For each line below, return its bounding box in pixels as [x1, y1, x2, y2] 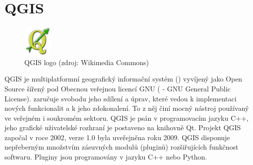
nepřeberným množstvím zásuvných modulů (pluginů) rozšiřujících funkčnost [4, 142, 239, 152]
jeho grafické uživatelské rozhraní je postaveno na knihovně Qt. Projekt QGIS [4, 122, 241, 133]
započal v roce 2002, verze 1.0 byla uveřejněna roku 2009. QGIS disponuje [4, 132, 230, 142]
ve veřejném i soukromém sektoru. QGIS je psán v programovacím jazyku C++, [4, 112, 249, 123]
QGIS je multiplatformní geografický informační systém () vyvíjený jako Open [4, 74, 243, 84]
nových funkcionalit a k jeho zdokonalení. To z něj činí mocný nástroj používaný [4, 103, 249, 113]
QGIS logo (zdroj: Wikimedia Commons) [24, 57, 149, 67]
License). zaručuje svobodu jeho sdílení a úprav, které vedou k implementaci [4, 93, 237, 103]
